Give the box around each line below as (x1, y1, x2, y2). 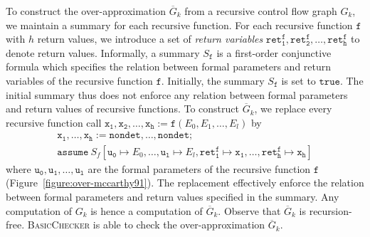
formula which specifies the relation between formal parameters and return (6, 59, 332, 74)
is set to (281, 73, 316, 88)
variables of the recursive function (6, 73, 153, 88)
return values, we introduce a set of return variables (37, 31, 263, 46)
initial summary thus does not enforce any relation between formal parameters (6, 87, 348, 102)
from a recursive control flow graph (184, 4, 337, 18)
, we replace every (254, 101, 332, 116)
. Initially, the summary (161, 73, 265, 88)
